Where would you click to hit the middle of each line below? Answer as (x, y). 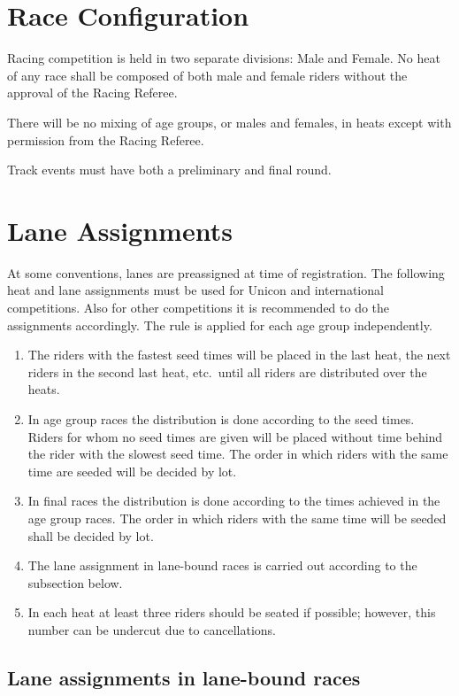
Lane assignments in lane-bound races (184, 677)
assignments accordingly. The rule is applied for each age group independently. (220, 325)
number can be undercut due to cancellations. (152, 629)
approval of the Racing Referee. (92, 93)
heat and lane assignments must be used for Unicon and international (195, 290)
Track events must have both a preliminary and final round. (169, 170)
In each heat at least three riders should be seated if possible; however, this (232, 612)
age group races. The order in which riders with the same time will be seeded (237, 518)
